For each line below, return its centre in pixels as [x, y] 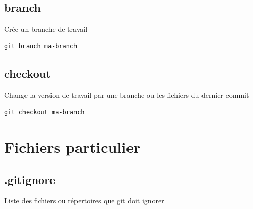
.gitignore [30, 179]
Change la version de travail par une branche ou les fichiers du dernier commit [127, 95]
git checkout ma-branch [44, 112]
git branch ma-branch [41, 46]
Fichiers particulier [72, 147]
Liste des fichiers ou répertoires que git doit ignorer [84, 201]
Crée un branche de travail [46, 29]
